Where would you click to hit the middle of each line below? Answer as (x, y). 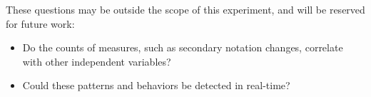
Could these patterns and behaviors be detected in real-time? (156, 85)
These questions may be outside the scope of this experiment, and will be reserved (185, 9)
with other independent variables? (97, 61)
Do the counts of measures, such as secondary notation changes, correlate (183, 47)
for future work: (40, 23)
